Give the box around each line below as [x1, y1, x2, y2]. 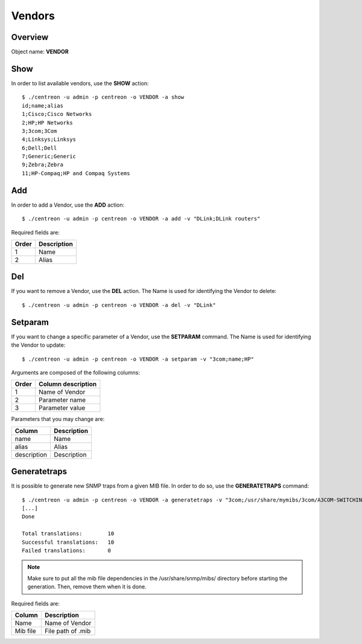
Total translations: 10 [22, 530, 115, 537]
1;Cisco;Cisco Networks [22, 111, 92, 118]
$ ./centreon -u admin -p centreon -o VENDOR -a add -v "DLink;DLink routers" [22, 215, 261, 222]
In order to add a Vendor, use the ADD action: [11, 201, 125, 208]
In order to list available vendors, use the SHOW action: [11, 79, 149, 87]
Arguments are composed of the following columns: [11, 369, 140, 376]
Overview [11, 32, 49, 42]
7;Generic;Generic [22, 153, 77, 160]
